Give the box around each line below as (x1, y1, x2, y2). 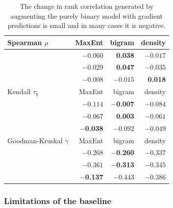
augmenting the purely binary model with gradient (10, 10, 163, 21)
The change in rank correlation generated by (20, 1, 153, 11)
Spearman (7, 37, 42, 47)
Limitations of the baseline (4, 195, 112, 207)
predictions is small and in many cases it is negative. (7, 20, 166, 30)
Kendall (7, 86, 31, 97)
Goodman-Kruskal (7, 135, 63, 145)
